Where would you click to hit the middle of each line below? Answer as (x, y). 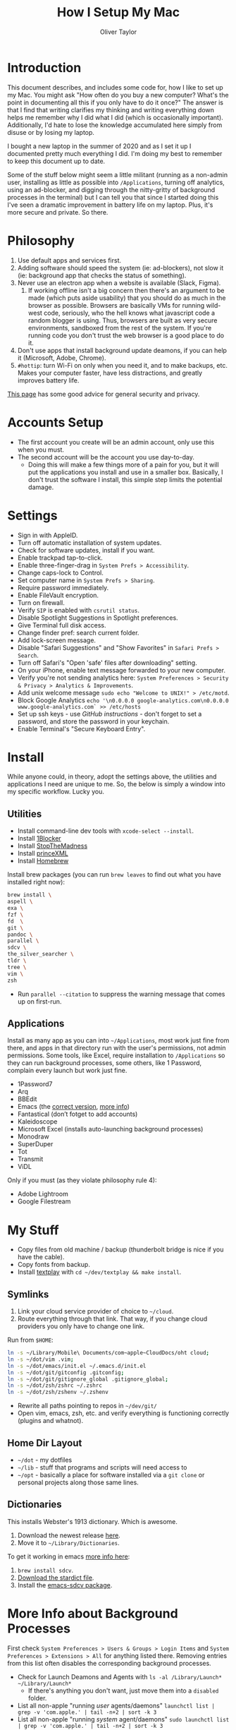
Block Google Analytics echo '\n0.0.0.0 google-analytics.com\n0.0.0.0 (123, 700)
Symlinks (28, 1294)
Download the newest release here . (69, 1535)
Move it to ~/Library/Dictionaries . (68, 1542)
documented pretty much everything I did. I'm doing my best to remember (115, 153)
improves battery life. (48, 380)
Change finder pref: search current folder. (78, 632)
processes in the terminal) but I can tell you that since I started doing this (113, 197)
